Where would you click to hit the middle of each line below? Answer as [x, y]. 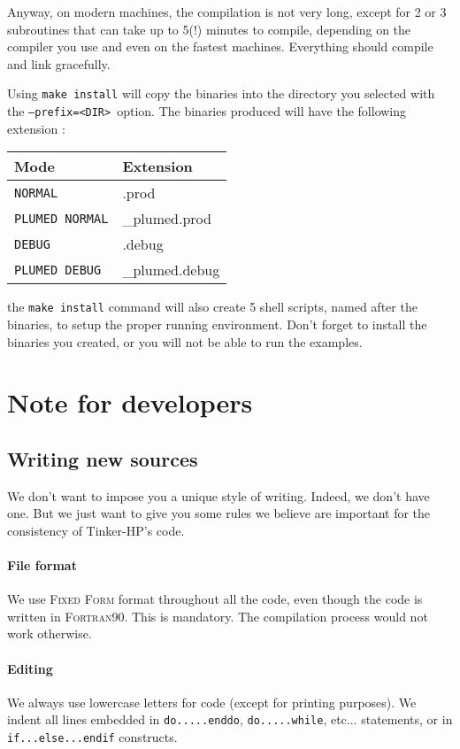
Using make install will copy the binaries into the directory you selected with [221, 93]
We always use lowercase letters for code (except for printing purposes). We [212, 702]
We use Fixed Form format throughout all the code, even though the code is [215, 599]
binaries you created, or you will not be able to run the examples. [185, 341]
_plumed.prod [167, 219]
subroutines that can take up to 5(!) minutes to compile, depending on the [209, 29]
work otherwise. [50, 633]
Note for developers [130, 402]
